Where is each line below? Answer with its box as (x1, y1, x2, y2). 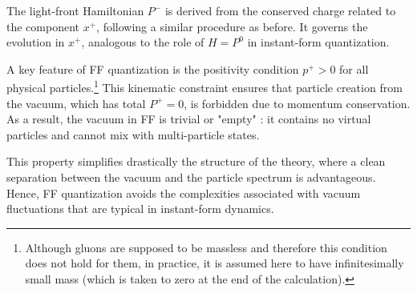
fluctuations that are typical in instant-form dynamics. (6, 200, 274, 217)
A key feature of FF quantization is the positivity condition (6, 60, 299, 77)
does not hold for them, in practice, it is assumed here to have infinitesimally (25, 255, 404, 271)
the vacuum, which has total (6, 94, 146, 111)
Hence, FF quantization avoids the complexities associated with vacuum (6, 184, 361, 201)
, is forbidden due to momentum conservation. (184, 94, 411, 111)
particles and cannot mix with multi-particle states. (6, 126, 260, 142)
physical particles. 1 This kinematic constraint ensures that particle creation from (6, 77, 403, 96)
